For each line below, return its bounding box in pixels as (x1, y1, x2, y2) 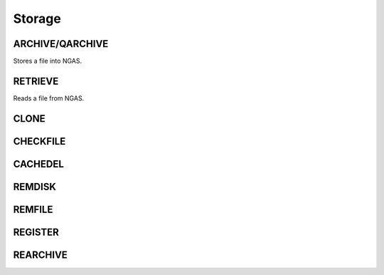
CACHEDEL (13, 157, 64, 170)
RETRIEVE (13, 75, 59, 87)
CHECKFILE (13, 135, 66, 147)
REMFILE (13, 203, 53, 215)
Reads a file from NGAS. (13, 93, 85, 103)
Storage (13, 11, 62, 26)
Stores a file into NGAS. (13, 57, 82, 66)
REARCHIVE (13, 249, 68, 261)
